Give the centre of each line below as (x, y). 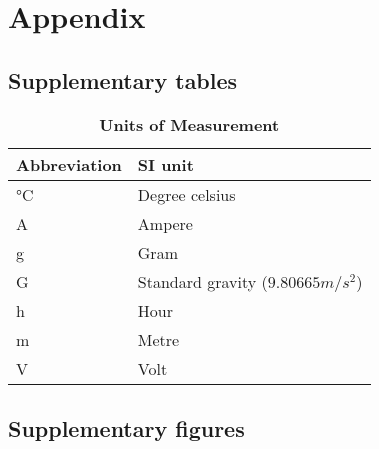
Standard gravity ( (202, 281)
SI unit (165, 164)
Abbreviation (69, 164)
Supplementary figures (126, 427)
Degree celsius (186, 194)
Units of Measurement (189, 124)
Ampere (165, 223)
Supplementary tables (123, 79)
